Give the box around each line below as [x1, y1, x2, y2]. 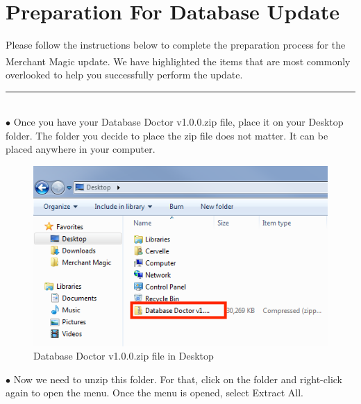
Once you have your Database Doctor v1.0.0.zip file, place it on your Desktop [13, 115, 344, 129]
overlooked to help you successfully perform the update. [6, 67, 243, 81]
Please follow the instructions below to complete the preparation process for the [6, 37, 346, 52]
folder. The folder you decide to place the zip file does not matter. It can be [6, 128, 328, 142]
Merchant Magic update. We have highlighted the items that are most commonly [6, 53, 351, 68]
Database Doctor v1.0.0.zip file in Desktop [33, 348, 214, 363]
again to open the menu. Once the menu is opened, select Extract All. [6, 385, 303, 400]
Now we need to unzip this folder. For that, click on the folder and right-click [13, 371, 342, 386]
